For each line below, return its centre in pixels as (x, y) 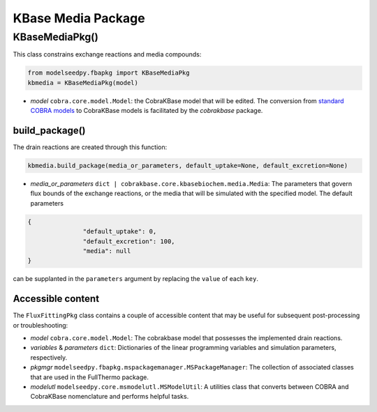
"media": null (107, 251)
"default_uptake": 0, (120, 231)
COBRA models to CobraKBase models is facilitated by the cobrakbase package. (147, 111)
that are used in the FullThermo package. (90, 377)
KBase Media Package (79, 18)
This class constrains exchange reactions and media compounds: (107, 54)
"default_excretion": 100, (129, 241)
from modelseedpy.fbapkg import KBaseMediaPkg (109, 73)
